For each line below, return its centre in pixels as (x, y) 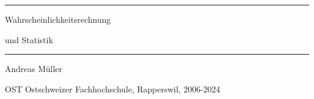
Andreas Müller (34, 69)
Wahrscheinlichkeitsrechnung (58, 19)
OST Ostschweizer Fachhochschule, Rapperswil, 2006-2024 (113, 88)
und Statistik (29, 39)
